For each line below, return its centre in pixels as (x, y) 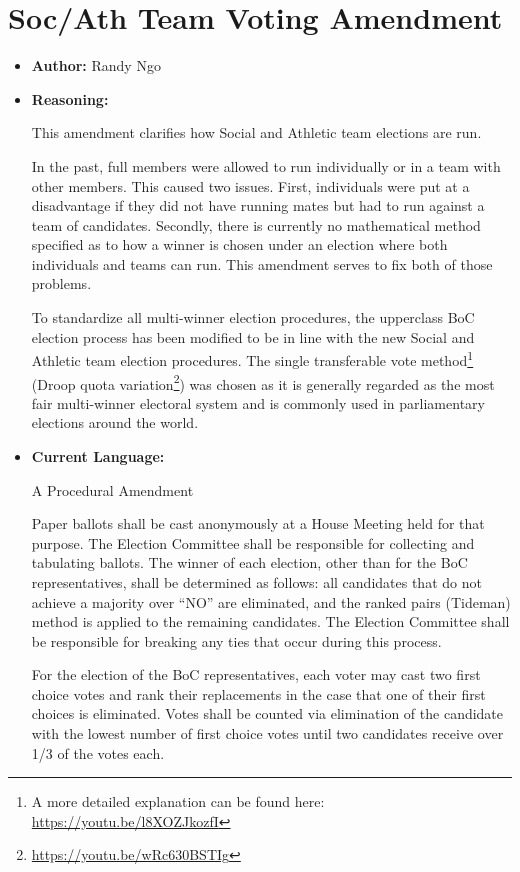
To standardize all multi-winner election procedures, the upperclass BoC (253, 317)
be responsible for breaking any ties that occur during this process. (236, 640)
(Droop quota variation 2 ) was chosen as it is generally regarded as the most (263, 382)
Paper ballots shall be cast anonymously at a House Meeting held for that (258, 523)
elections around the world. (115, 422)
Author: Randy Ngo (96, 65)
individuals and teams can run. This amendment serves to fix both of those (262, 263)
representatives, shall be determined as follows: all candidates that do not (256, 581)
